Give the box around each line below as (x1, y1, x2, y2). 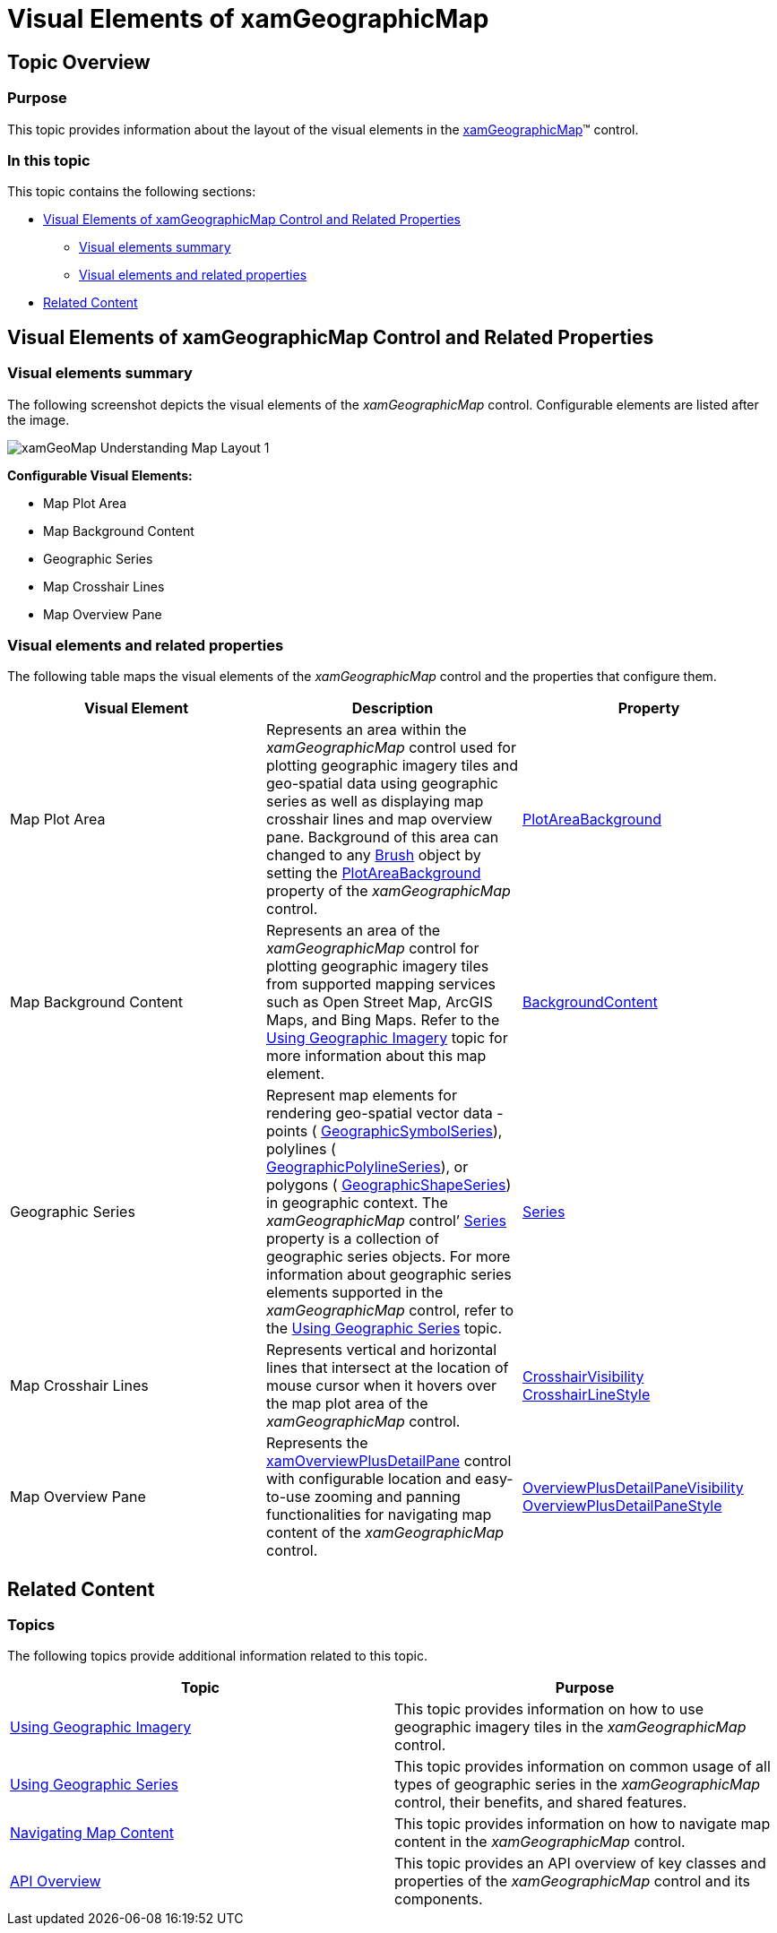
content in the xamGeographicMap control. (394, 1833, 686, 1851)
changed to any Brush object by (265, 846, 481, 865)
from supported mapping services (265, 975, 496, 994)
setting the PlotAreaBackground (265, 864, 481, 883)
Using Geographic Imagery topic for (265, 1029, 508, 1048)
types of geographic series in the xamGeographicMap (394, 1775, 761, 1794)
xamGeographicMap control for (265, 939, 479, 958)
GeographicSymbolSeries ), (321, 1122, 503, 1141)
